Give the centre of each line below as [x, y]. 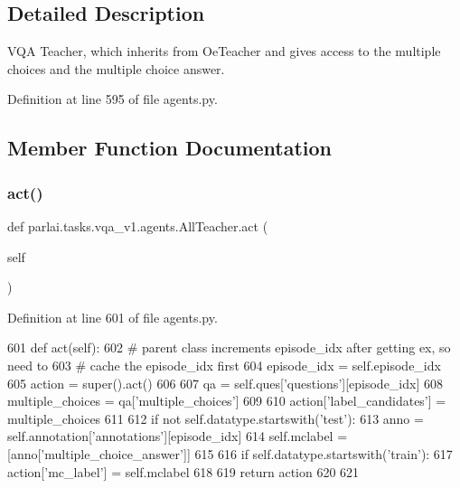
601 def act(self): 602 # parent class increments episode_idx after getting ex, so [229, 347]
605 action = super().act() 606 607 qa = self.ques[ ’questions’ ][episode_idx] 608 [225, 383]
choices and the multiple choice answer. [116, 68]
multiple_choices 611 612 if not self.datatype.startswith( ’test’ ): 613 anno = [216, 418]
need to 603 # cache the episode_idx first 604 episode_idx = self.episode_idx [224, 365]
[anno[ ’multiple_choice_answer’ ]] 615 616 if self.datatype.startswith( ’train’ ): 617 [230, 453]
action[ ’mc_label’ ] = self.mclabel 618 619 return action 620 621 [183, 471]
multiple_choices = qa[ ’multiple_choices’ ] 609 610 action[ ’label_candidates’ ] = [227, 401]
